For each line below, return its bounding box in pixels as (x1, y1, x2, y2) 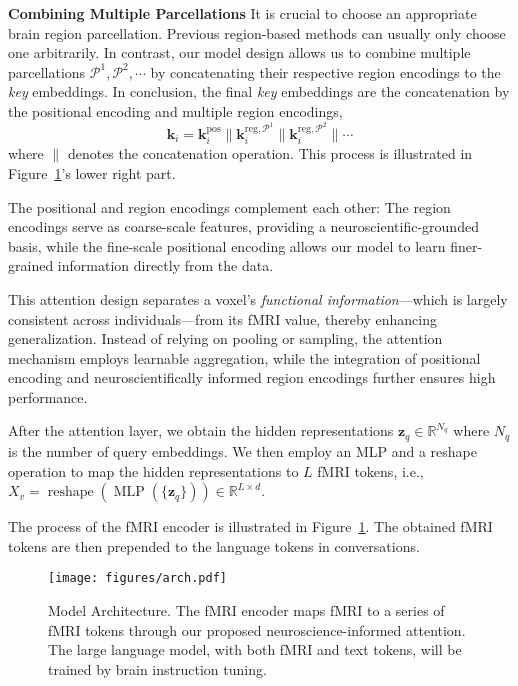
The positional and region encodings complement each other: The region (8, 196, 451, 217)
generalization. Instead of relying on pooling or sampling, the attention (8, 328, 443, 349)
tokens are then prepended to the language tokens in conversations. (8, 535, 420, 556)
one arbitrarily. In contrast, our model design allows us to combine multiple (8, 42, 471, 63)
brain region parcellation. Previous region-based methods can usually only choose (8, 22, 506, 43)
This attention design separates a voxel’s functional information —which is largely (8, 288, 508, 309)
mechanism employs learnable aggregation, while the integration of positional (8, 347, 481, 368)
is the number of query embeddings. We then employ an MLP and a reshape (8, 440, 477, 461)
